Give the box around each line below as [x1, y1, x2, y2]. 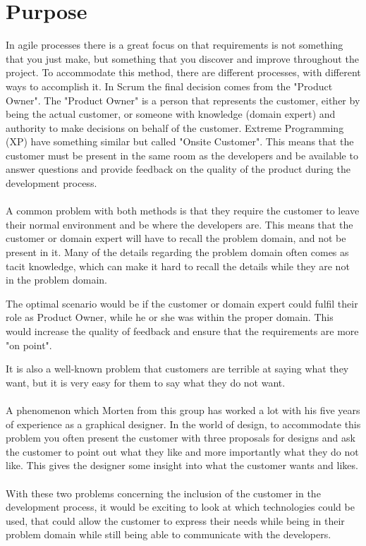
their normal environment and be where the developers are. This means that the [6, 217, 353, 231]
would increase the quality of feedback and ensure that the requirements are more [6, 324, 359, 338]
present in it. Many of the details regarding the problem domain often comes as [6, 245, 349, 260]
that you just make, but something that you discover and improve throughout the [6, 51, 359, 66]
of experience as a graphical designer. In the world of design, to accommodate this [6, 416, 361, 431]
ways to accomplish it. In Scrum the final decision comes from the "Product [6, 78, 333, 93]
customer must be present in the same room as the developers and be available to [6, 147, 358, 162]
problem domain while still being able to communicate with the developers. [6, 527, 331, 542]
